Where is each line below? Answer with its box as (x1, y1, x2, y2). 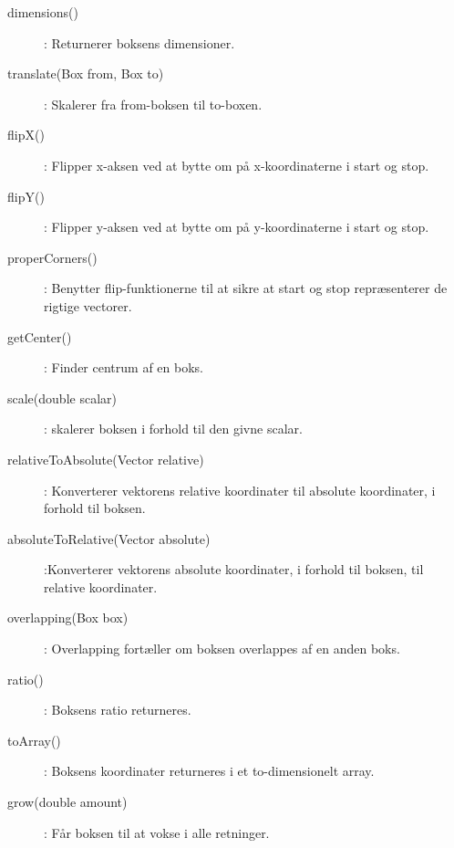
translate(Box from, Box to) (7, 64, 164, 83)
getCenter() (7, 327, 72, 346)
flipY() (7, 186, 45, 205)
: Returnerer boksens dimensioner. (44, 33, 235, 52)
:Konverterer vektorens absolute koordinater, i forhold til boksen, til (44, 560, 424, 579)
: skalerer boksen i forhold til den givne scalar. (44, 419, 303, 438)
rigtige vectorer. (44, 296, 132, 315)
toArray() (7, 730, 61, 749)
